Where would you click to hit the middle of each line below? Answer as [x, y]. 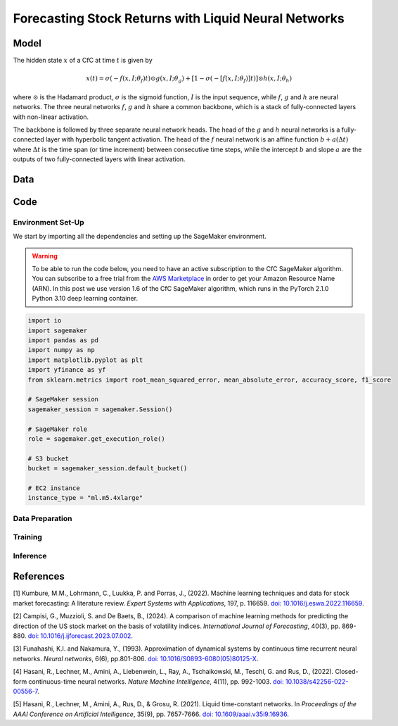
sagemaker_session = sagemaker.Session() [100, 409]
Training [27, 537]
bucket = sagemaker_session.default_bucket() [108, 469]
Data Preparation [43, 518]
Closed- [347, 672]
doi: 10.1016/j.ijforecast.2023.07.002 [79, 636]
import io [45, 321]
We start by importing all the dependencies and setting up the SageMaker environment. [140, 237]
